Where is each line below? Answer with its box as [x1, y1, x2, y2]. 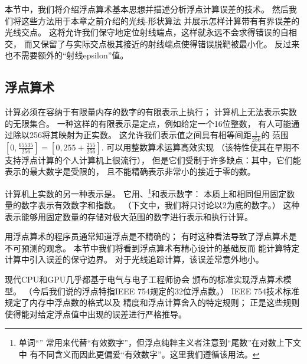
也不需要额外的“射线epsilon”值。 [5, 49, 129, 61]
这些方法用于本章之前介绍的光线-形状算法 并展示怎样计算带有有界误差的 [21, 14, 300, 27]
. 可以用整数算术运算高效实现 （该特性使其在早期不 [101, 140, 299, 153]
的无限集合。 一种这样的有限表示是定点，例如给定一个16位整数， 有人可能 [5, 117, 292, 129]
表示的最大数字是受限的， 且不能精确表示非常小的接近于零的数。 [5, 165, 256, 178]
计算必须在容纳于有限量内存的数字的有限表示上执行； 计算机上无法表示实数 [5, 106, 297, 118]
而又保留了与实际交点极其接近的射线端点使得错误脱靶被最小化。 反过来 [24, 37, 300, 50]
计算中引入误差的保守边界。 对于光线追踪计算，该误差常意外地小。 [5, 253, 264, 265]
